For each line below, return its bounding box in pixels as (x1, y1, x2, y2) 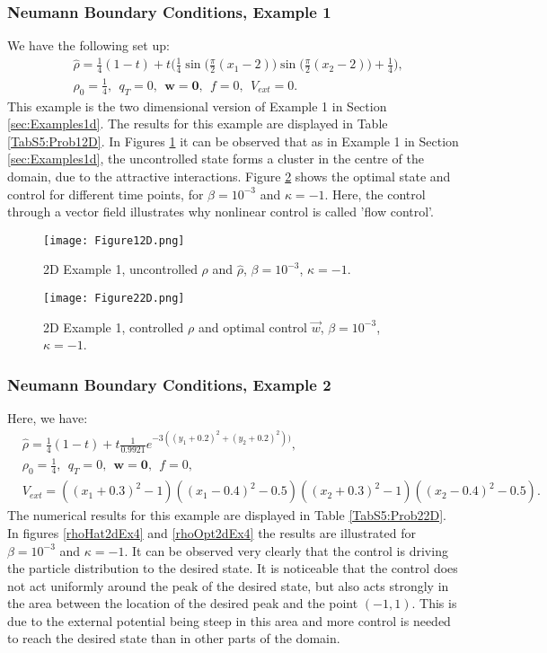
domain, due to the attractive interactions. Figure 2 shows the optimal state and (7, 166, 451, 185)
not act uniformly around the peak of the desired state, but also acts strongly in (7, 576, 449, 595)
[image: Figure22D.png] (43, 291, 185, 304)
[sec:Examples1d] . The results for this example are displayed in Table (7, 114, 388, 133)
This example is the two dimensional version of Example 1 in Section (7, 96, 387, 115)
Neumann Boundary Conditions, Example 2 (7, 373, 331, 395)
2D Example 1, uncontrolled (43, 260, 198, 278)
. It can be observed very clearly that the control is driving (124, 541, 448, 560)
